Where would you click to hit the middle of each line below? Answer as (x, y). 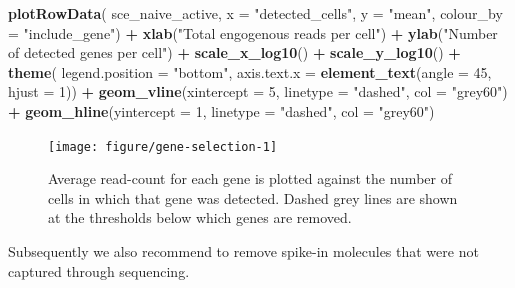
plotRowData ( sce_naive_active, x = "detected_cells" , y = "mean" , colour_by (255, 13)
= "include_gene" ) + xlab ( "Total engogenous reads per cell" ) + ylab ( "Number (253, 32)
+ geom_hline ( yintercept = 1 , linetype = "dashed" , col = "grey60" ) (221, 110)
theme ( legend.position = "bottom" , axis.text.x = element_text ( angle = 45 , (250, 71)
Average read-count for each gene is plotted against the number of (250, 178)
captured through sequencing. (99, 270)
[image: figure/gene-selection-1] (163, 146)
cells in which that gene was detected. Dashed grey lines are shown (253, 197)
